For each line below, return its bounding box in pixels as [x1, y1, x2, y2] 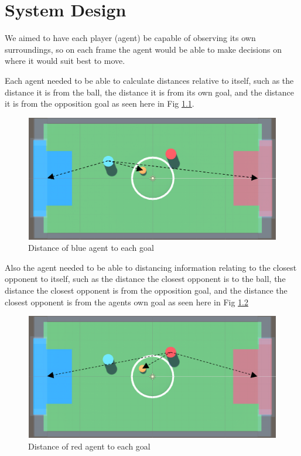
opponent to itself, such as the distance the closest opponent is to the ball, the [5, 273, 286, 285]
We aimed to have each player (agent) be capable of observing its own [5, 32, 256, 44]
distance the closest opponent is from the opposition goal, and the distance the [5, 284, 288, 296]
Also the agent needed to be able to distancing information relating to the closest [5, 261, 297, 273]
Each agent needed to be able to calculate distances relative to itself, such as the [5, 74, 294, 86]
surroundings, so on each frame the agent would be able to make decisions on [5, 43, 282, 55]
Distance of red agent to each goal [28, 440, 150, 452]
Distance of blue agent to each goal [28, 241, 154, 254]
